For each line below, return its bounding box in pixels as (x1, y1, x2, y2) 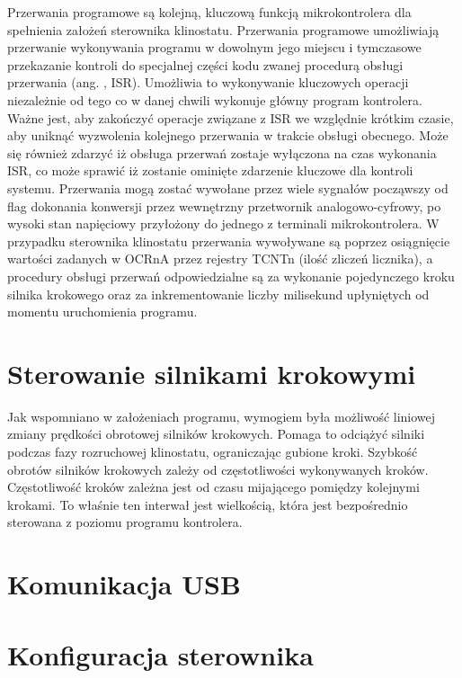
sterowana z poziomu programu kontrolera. (7, 513, 243, 531)
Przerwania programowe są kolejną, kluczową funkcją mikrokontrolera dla (7, 3, 412, 21)
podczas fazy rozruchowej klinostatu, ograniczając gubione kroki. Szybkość (7, 442, 418, 460)
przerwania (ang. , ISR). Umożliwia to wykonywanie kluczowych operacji (7, 73, 409, 92)
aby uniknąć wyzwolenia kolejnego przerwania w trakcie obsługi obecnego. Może (7, 126, 449, 145)
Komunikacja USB (7, 566, 241, 602)
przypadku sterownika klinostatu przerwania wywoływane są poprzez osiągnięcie (7, 231, 450, 250)
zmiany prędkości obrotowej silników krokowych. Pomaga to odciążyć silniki (7, 424, 425, 443)
